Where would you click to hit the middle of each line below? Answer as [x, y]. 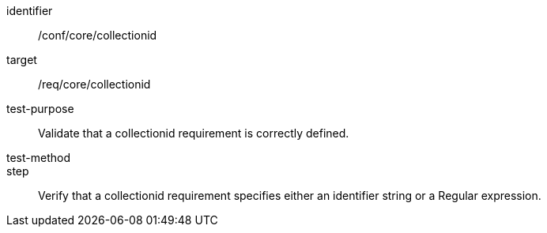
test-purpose [40, 109]
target [22, 60]
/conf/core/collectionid [98, 35]
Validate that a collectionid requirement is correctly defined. [194, 133]
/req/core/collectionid [94, 84]
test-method [38, 158]
